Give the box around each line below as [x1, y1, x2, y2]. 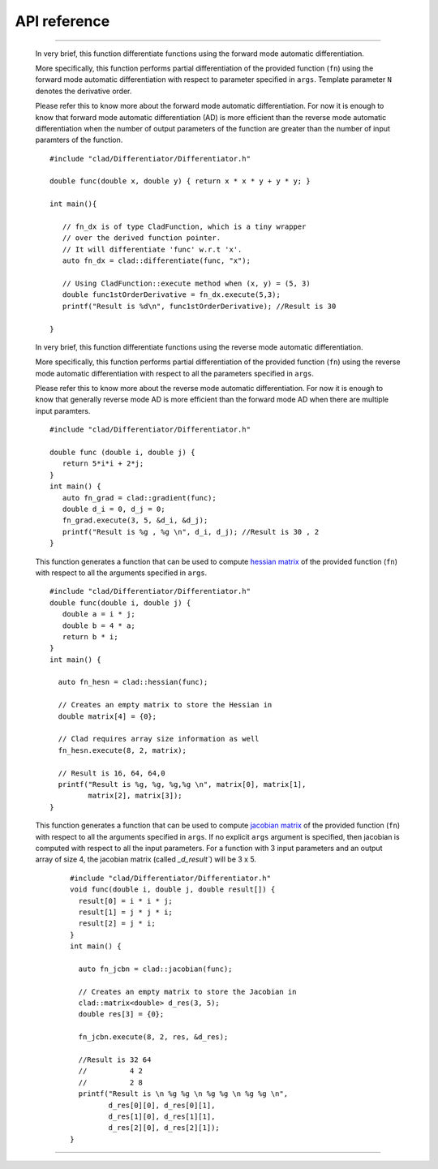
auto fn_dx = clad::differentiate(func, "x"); [62, 256, 251, 265]
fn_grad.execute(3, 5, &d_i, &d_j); [62, 516, 208, 525]
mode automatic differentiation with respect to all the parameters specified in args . [35, 368, 314, 378]
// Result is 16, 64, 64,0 [58, 768, 165, 778]
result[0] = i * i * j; [78, 896, 174, 905]
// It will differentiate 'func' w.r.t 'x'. [62, 244, 243, 254]
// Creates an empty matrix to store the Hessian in [58, 700, 273, 710]
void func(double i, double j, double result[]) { [70, 885, 276, 894]
